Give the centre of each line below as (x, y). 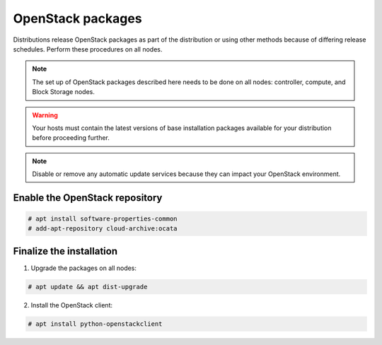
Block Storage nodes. (64, 92)
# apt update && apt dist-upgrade (88, 287)
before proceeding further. (71, 138)
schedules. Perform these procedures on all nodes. (88, 49)
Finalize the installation (65, 251)
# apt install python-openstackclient (95, 324)
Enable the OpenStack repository (88, 198)
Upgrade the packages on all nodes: (84, 268)
